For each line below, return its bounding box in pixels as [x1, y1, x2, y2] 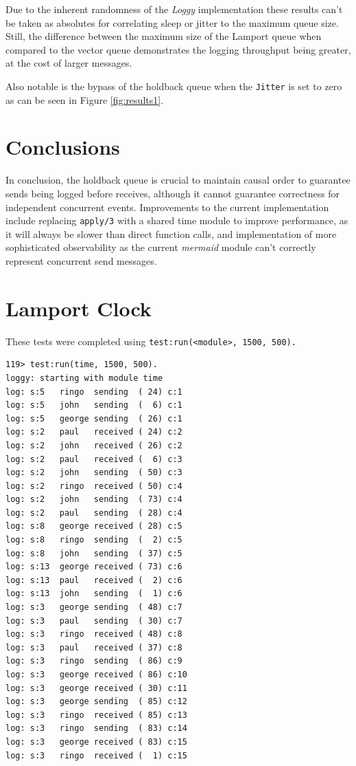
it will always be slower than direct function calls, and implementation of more [5, 226, 337, 241]
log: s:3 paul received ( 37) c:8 [5, 642, 182, 653]
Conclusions [5, 133, 120, 161]
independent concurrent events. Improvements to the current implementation [5, 199, 329, 214]
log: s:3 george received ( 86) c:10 [5, 670, 187, 679]
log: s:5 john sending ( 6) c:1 [5, 400, 182, 411]
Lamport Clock [5, 294, 152, 322]
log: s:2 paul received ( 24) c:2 [5, 427, 182, 437]
